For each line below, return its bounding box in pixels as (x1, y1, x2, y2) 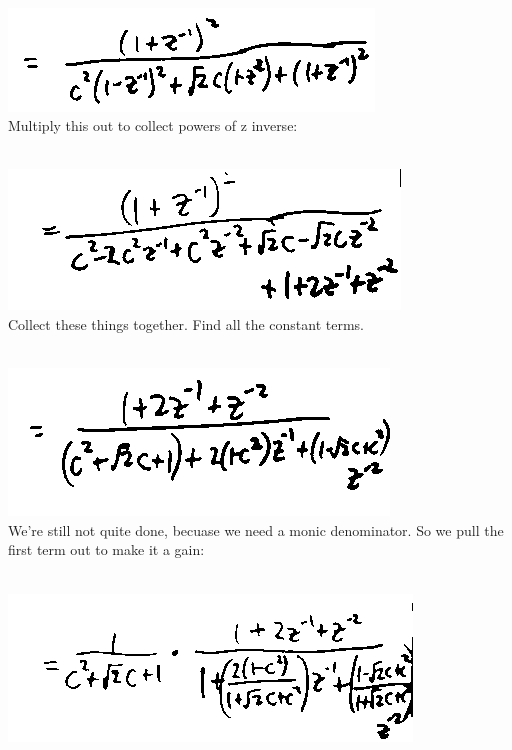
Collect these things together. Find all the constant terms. (8, 313, 365, 334)
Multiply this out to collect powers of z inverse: (8, 115, 298, 136)
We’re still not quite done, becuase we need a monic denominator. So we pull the (8, 519, 504, 540)
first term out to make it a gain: (8, 539, 205, 560)
